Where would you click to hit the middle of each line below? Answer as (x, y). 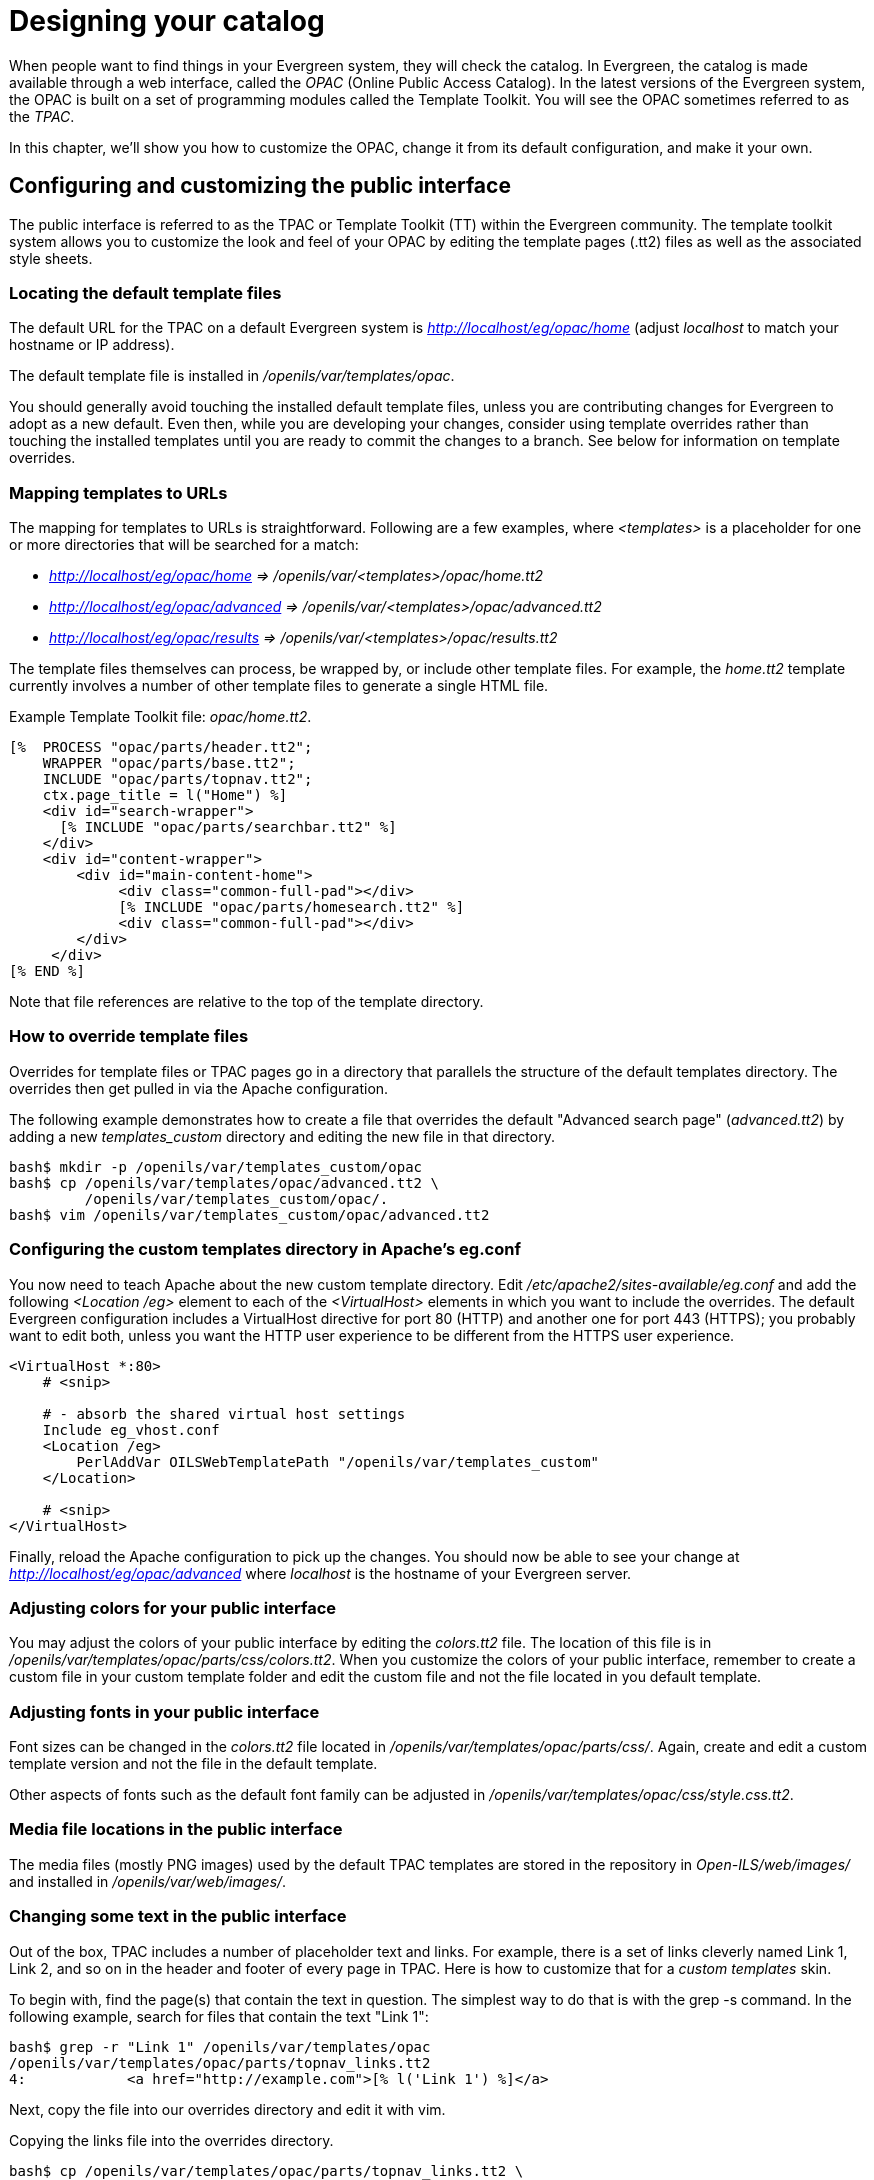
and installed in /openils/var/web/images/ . (148, 1881)
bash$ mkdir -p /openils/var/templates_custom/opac (216, 1166)
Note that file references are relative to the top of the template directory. (246, 1002)
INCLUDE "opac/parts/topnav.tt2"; (177, 779)
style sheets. (51, 258)
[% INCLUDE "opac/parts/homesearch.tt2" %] (291, 907)
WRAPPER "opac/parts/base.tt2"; (169, 763)
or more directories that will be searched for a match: (184, 545)
